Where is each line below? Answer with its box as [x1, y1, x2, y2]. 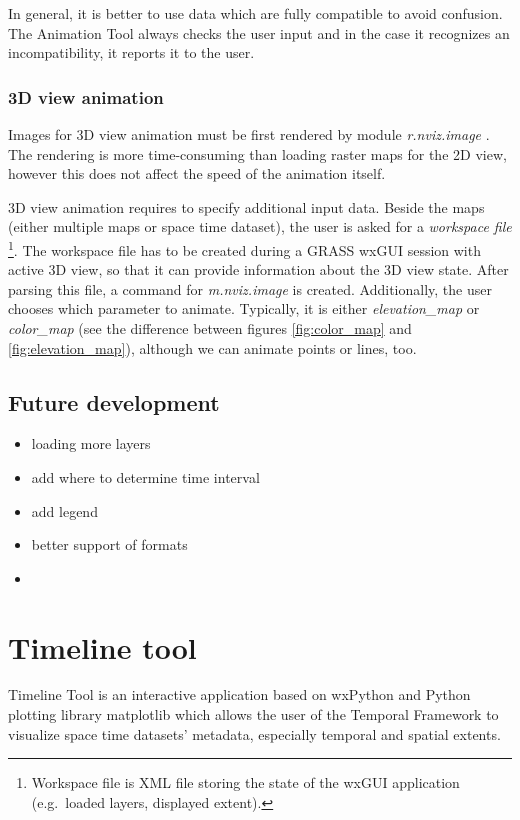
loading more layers [31, 433, 151, 454]
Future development [8, 386, 220, 417]
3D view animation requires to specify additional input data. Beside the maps [8, 196, 485, 217]
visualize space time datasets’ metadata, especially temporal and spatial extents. [8, 723, 501, 744]
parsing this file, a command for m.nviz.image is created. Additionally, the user [8, 278, 492, 299]
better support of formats [31, 534, 188, 555]
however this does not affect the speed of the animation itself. [8, 163, 386, 184]
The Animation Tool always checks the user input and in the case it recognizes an [8, 22, 510, 43]
